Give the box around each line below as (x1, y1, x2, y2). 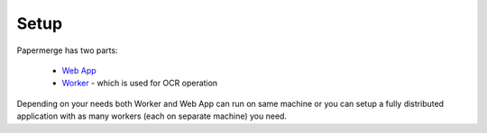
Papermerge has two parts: (16, 45, 118, 56)
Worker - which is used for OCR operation (61, 77, 218, 89)
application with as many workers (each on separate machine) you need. (16, 111, 288, 121)
